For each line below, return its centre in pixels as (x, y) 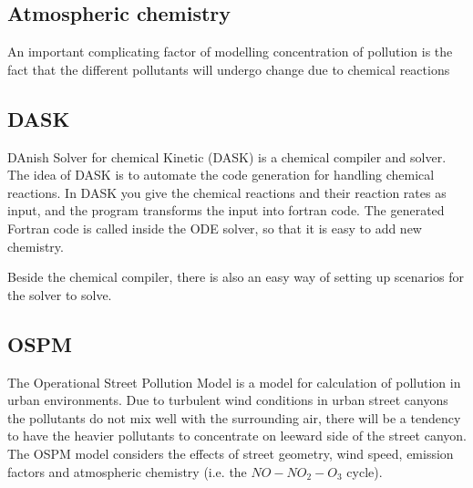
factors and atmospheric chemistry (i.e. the (127, 471)
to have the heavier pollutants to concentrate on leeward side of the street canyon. (237, 436)
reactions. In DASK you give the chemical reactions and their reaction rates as (227, 192)
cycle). (365, 471)
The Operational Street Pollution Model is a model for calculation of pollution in (234, 382)
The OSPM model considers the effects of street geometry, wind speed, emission (231, 453)
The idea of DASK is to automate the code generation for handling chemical (221, 175)
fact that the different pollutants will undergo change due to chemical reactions (229, 69)
